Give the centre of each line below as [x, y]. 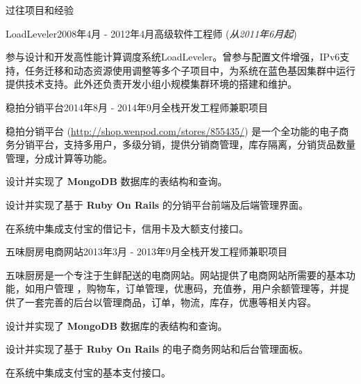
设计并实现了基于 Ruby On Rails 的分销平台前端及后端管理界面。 [157, 204]
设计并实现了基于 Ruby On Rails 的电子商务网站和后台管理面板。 [157, 349]
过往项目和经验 [40, 10]
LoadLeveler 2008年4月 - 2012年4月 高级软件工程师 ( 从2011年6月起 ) [151, 33]
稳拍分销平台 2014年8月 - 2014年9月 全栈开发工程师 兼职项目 [137, 107]
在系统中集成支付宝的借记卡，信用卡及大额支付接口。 [127, 228]
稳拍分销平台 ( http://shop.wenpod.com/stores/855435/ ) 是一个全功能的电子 [173, 130]
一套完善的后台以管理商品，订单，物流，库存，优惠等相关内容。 [170, 302]
